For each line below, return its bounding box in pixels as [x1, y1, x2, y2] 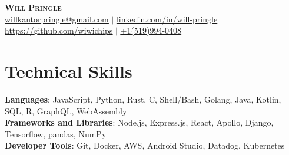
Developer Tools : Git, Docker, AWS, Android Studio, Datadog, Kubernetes [5, 139, 285, 151]
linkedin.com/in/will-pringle [116, 12, 218, 25]
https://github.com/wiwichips [5, 24, 113, 37]
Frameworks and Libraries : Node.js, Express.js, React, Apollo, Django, [5, 116, 274, 128]
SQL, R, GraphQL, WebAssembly [5, 104, 127, 117]
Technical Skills [5, 58, 132, 83]
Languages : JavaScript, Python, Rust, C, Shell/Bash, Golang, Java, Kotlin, [5, 93, 281, 105]
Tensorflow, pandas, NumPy [5, 127, 107, 140]
